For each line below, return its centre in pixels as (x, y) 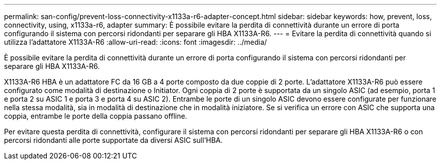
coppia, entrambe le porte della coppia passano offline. (96, 116)
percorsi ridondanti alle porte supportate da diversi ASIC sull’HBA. (114, 140)
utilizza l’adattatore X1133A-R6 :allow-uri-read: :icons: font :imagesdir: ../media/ (136, 42)
